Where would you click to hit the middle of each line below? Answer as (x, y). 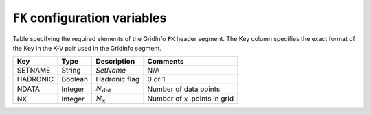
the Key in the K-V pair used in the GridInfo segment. (87, 48)
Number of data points (184, 89)
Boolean (75, 79)
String (71, 71)
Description (115, 62)
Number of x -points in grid (190, 98)
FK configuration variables (90, 18)
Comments (166, 62)
